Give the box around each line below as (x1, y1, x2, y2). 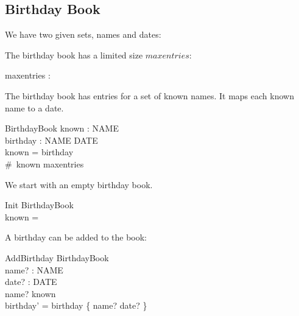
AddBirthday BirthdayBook (5, 251, 109, 264)
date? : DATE (5, 275, 57, 288)
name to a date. (5, 101, 64, 114)
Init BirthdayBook (5, 198, 74, 211)
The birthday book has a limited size (5, 48, 143, 61)
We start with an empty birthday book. (5, 178, 153, 191)
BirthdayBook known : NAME (5, 122, 119, 135)
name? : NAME (5, 263, 63, 276)
